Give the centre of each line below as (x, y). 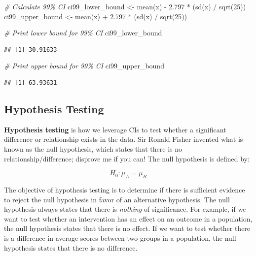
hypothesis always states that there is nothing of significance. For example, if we (125, 209)
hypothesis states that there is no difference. (71, 247)
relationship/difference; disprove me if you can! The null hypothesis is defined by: (127, 158)
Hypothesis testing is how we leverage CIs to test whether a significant (115, 129)
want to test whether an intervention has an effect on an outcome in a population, (128, 218)
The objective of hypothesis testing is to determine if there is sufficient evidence (125, 189)
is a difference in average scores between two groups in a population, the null (120, 238)
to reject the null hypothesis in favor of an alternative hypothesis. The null (117, 199)
